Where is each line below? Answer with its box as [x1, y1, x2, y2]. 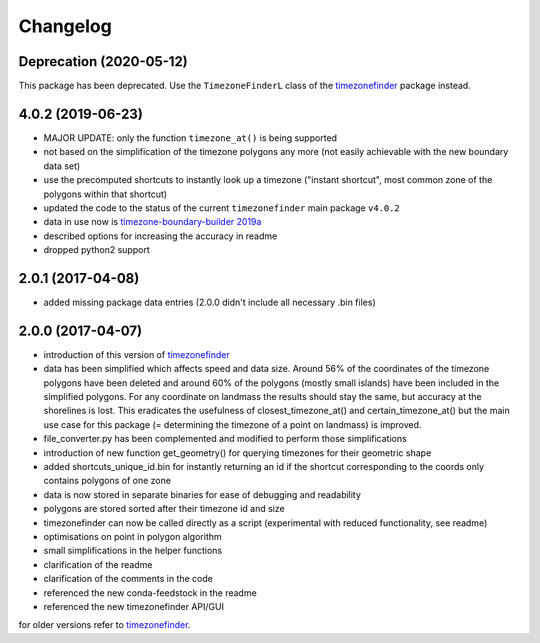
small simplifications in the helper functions [43, 545, 223, 557]
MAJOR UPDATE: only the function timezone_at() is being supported [43, 131, 338, 144]
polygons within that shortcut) [43, 188, 168, 200]
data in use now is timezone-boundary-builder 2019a [43, 216, 262, 228]
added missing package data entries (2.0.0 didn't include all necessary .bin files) [43, 296, 376, 308]
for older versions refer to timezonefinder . [18, 619, 191, 631]
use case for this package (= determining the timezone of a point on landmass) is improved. [43, 418, 422, 430]
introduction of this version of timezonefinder [43, 348, 230, 360]
